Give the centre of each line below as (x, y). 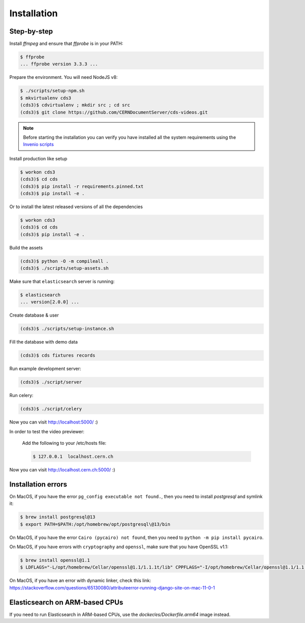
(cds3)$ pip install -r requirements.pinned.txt (82, 186)
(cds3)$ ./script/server (51, 382)
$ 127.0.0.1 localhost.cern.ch (73, 456)
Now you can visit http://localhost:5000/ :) (54, 422)
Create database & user (34, 315)
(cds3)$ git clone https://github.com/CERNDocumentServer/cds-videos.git (114, 112)
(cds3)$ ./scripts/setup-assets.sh (64, 268)
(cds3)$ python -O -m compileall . (64, 261)
